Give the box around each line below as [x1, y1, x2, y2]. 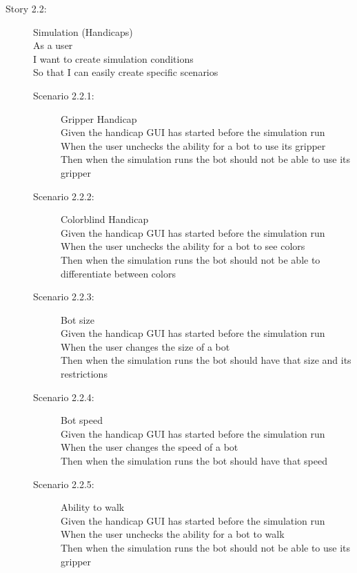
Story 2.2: [6, 1, 47, 15]
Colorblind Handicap [61, 212, 149, 226]
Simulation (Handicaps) [33, 24, 133, 39]
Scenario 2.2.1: [33, 88, 94, 102]
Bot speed [61, 413, 103, 427]
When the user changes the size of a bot [61, 339, 230, 353]
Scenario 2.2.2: [33, 188, 94, 203]
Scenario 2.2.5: [33, 476, 94, 491]
